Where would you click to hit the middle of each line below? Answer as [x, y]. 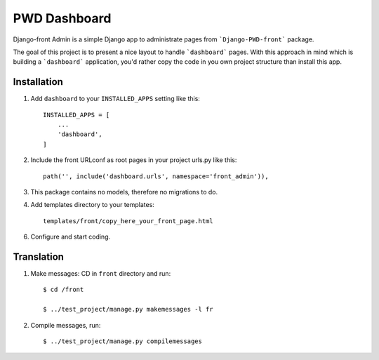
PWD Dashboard [62, 18]
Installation [38, 82]
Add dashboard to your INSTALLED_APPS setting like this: [115, 99]
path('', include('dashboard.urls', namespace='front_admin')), [156, 176]
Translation [39, 256]
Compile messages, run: [66, 325]
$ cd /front [64, 290]
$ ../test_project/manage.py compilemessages [123, 341]
